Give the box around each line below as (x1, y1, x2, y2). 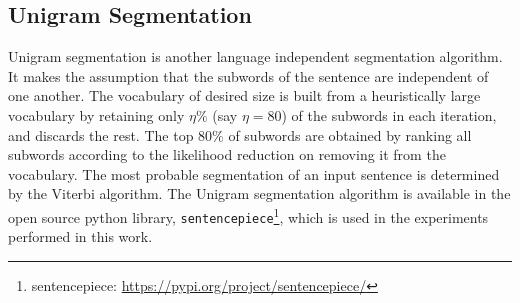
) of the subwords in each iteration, (281, 104, 497, 125)
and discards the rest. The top (8, 124, 194, 145)
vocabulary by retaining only (8, 104, 185, 125)
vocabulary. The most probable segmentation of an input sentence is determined (8, 163, 500, 184)
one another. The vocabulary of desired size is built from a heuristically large (8, 85, 481, 106)
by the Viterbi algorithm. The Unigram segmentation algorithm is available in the (8, 183, 511, 204)
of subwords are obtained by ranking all (228, 124, 472, 145)
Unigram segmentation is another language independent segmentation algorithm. (8, 46, 503, 67)
